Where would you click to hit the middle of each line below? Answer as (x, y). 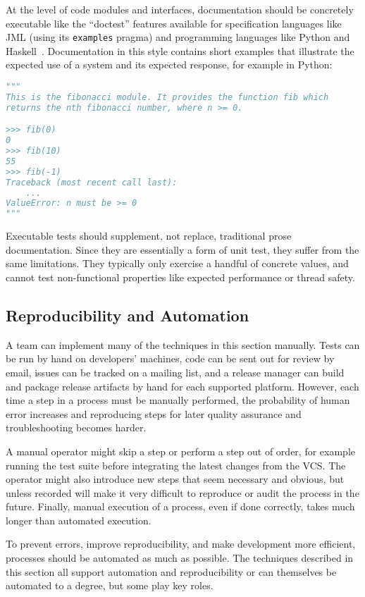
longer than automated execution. (79, 520)
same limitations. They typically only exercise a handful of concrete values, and (177, 263)
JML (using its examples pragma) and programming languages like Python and (178, 37)
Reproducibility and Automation (128, 315)
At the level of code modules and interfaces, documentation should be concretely (180, 9)
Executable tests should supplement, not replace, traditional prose (149, 236)
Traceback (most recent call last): (92, 182)
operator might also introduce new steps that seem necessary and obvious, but (175, 479)
